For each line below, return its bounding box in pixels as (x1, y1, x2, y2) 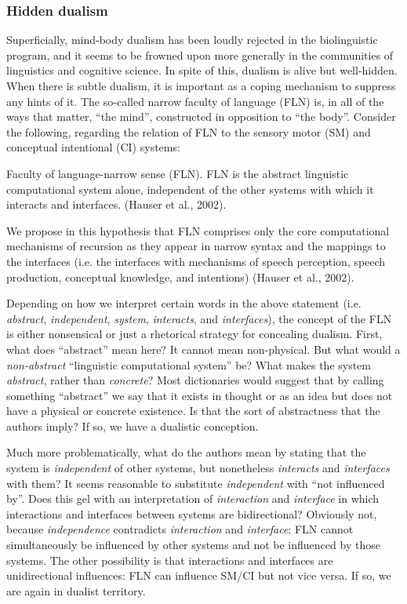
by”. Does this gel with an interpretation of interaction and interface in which (6, 490, 380, 507)
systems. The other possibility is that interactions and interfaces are (6, 551, 333, 568)
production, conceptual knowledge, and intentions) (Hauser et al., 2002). (6, 268, 354, 285)
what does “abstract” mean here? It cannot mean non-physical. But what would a (6, 340, 401, 357)
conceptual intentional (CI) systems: (6, 139, 180, 155)
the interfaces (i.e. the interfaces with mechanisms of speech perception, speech (6, 253, 386, 269)
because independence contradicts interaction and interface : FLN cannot (6, 521, 354, 537)
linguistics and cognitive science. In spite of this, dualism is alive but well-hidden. (6, 62, 398, 78)
